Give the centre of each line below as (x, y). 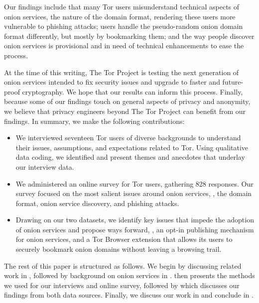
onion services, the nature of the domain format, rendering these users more (120, 16)
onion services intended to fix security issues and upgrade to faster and (112, 82)
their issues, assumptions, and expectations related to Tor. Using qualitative (132, 147)
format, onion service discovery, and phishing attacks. (97, 203)
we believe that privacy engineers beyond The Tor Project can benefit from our (125, 111)
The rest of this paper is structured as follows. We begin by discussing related (123, 265)
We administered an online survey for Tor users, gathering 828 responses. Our (134, 183)
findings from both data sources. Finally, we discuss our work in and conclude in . (129, 295)
